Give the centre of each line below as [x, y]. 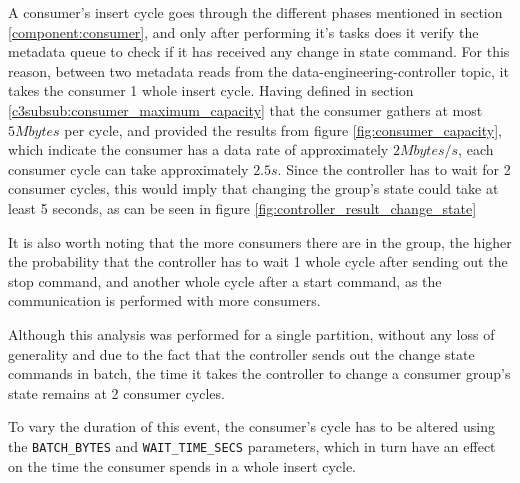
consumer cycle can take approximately [128, 168]
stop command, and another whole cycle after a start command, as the [225, 280]
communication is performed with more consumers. [164, 300]
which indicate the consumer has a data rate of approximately [198, 149]
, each [476, 149]
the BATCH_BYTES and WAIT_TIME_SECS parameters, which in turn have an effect [252, 445]
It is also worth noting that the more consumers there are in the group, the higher [260, 241]
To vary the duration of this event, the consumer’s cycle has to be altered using [252, 426]
